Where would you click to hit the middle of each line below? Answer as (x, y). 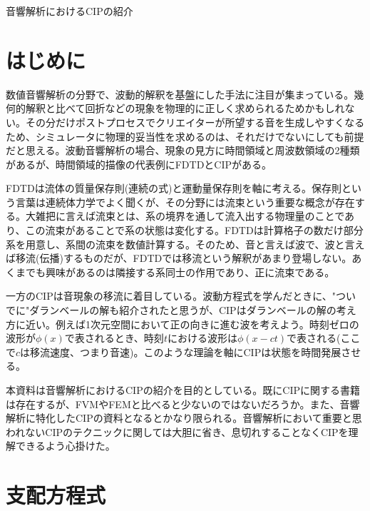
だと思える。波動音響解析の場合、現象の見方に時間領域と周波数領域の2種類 (183, 150)
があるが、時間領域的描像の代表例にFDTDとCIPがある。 (139, 164)
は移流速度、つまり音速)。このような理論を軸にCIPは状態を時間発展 (181, 351)
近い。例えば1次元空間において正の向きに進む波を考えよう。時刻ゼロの (192, 324)
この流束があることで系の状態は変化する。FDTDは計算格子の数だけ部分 (194, 230)
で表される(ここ (324, 338)
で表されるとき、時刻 (114, 338)
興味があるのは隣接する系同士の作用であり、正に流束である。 (190, 272)
